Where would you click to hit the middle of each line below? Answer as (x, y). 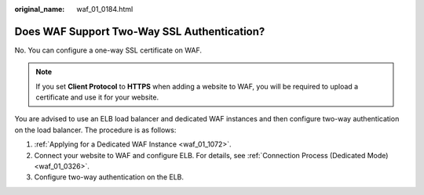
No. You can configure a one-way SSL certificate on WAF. (108, 50)
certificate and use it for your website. (97, 97)
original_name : (40, 9)
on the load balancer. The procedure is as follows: (95, 130)
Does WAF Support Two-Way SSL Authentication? (140, 31)
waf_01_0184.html (105, 9)
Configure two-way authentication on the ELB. (109, 177)
